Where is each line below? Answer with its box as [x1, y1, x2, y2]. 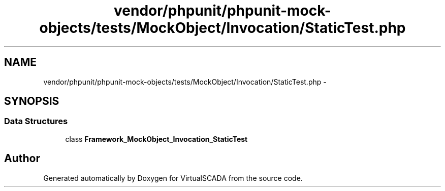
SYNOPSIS [4, 95, 59, 108]
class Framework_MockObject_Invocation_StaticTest [65, 134, 248, 143]
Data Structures [4, 116, 68, 127]
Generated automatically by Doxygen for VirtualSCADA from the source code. [43, 173, 303, 182]
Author [4, 152, 40, 165]
